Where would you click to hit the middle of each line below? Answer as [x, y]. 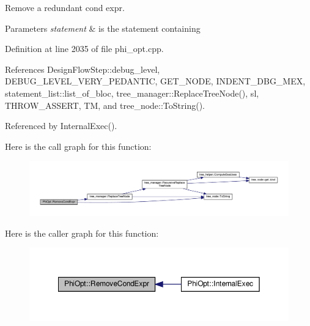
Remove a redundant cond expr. [65, 7]
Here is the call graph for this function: [78, 146]
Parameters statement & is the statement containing [103, 28]
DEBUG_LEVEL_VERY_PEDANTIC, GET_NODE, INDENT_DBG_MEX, [155, 81]
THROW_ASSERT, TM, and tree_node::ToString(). [105, 105]
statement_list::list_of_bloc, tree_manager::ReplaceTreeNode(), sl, [132, 93]
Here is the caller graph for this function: [82, 233]
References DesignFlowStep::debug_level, [83, 69]
